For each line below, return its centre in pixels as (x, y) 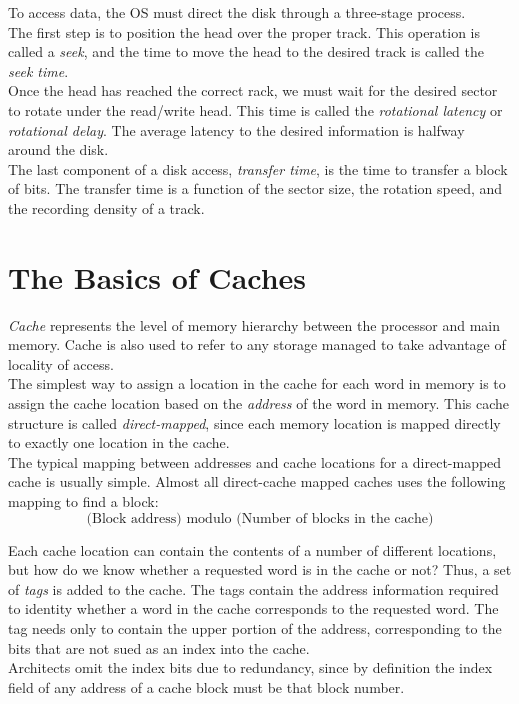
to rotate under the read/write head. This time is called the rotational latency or (255, 109)
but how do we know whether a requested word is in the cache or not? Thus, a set (260, 569)
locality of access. (61, 363)
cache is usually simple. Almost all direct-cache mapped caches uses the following (257, 481)
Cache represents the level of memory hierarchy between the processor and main (254, 324)
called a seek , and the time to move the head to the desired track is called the (246, 51)
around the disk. (58, 149)
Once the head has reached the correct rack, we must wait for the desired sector (253, 90)
